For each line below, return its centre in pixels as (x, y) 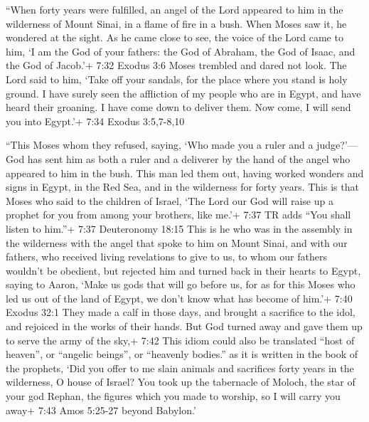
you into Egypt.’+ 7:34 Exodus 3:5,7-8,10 (95, 121)
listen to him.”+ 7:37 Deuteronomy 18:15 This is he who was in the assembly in (179, 228)
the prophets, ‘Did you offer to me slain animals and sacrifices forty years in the (180, 368)
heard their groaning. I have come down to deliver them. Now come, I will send (178, 107)
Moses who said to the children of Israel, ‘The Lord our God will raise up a (170, 200)
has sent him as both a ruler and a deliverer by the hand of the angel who (189, 158)
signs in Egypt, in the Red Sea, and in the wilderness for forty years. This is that (182, 187)
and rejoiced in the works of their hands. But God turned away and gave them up (184, 326)
